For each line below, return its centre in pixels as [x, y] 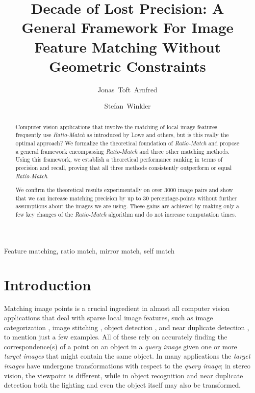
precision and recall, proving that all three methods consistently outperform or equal [124, 167]
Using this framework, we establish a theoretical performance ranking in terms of [119, 159]
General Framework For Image [127, 27]
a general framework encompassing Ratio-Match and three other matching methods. [123, 151]
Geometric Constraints [127, 66]
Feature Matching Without [127, 46]
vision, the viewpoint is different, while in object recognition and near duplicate [124, 375]
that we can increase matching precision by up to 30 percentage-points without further [126, 198]
